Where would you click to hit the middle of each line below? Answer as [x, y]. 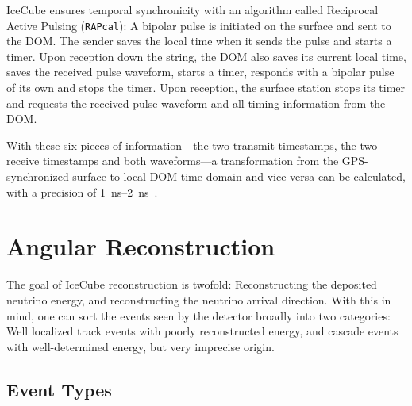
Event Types [59, 389]
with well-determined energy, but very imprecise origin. [141, 346]
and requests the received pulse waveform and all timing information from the [196, 103]
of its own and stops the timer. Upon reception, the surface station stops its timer [206, 88]
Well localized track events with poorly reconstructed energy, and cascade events [202, 331]
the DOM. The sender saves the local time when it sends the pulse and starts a [199, 41]
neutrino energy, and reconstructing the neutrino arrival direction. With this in [199, 299]
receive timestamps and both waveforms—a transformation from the [173, 161]
